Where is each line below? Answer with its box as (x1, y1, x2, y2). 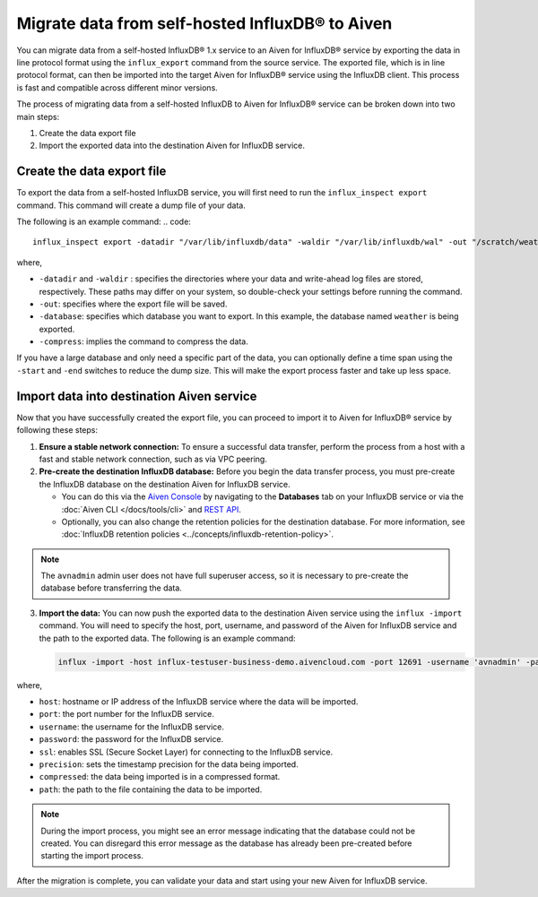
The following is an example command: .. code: (16, 216, 192, 227)
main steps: (16, 111, 60, 122)
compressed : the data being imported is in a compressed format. (39, 772, 281, 782)
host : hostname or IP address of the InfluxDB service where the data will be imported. (39, 696, 359, 707)
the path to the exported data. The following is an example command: (39, 633, 296, 643)
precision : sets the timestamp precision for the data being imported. (39, 758, 299, 770)
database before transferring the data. (40, 582, 183, 593)
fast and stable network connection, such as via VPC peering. (39, 453, 268, 464)
